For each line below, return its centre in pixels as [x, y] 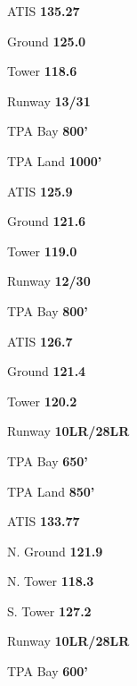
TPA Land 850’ [51, 491]
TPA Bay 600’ [48, 671]
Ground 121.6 [47, 221]
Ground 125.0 [47, 41]
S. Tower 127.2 [49, 611]
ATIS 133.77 [44, 521]
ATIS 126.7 [40, 341]
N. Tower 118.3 [51, 581]
